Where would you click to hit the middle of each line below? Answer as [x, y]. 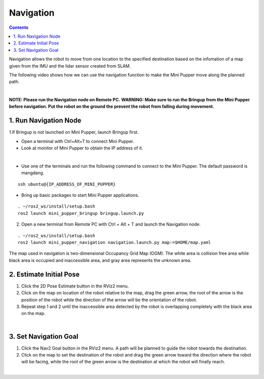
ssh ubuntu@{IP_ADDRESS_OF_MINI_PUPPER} [67, 184]
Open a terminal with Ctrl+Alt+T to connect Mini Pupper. [78, 141]
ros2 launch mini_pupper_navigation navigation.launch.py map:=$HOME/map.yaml [114, 243]
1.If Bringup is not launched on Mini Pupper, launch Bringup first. [74, 132]
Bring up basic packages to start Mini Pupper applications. [80, 195]
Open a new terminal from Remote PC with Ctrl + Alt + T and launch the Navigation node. [111, 224]
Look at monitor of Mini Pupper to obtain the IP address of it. [82, 148]
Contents [19, 27]
